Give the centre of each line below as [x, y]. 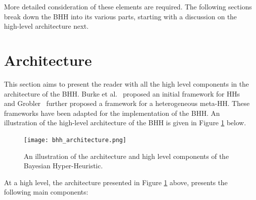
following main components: [46, 192]
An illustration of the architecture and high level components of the [126, 156]
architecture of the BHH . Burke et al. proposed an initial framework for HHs [122, 93]
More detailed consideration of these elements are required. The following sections [128, 6]
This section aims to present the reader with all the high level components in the [127, 83]
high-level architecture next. [46, 26]
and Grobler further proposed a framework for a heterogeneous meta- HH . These [127, 103]
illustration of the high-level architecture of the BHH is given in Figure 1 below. [125, 123]
